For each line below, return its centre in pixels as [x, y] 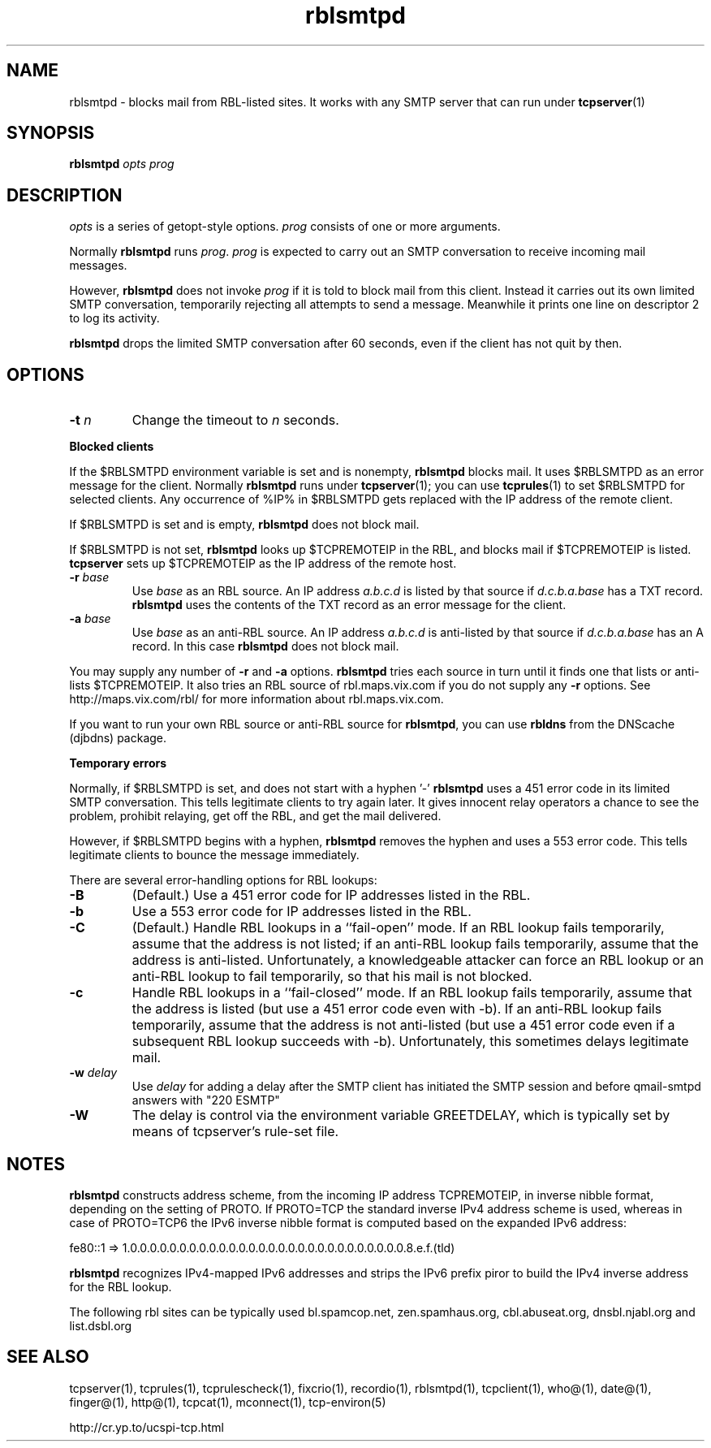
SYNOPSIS [51, 133]
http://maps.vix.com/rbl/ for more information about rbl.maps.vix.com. [256, 699]
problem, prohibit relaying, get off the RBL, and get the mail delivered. [255, 816]
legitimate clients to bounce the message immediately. [214, 855]
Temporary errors [118, 763]
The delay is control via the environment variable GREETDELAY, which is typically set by [401, 1115]
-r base [89, 577]
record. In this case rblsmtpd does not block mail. [265, 646]
